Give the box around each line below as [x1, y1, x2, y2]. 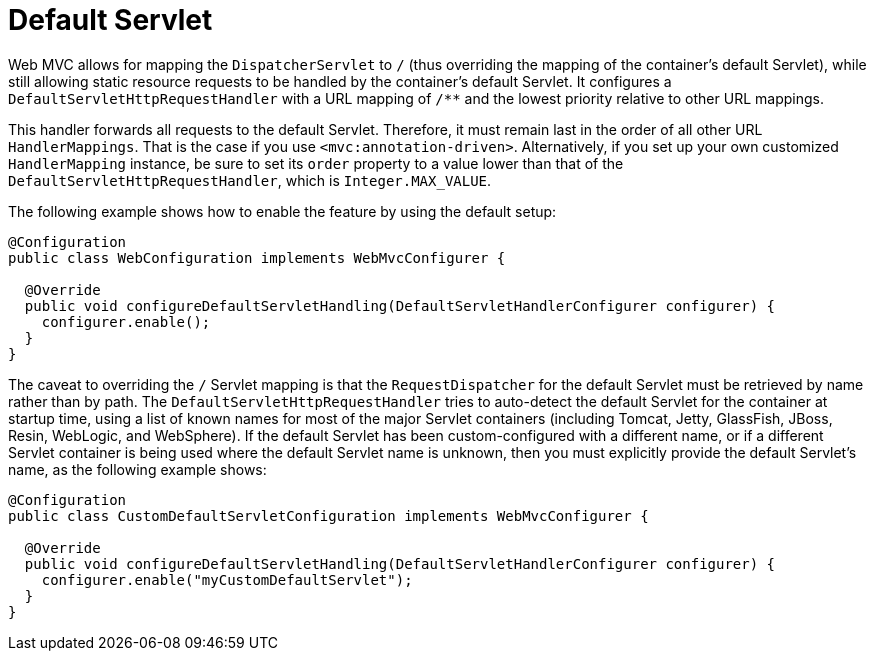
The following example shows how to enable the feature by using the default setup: [8, 202, 557, 220]
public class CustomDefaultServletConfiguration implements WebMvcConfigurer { [8, 507, 649, 524]
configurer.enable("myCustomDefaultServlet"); [41, 571, 413, 588]
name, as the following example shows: [8, 460, 267, 478]
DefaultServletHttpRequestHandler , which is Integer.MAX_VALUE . [8, 171, 492, 189]
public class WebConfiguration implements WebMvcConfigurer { [8, 249, 506, 266]
